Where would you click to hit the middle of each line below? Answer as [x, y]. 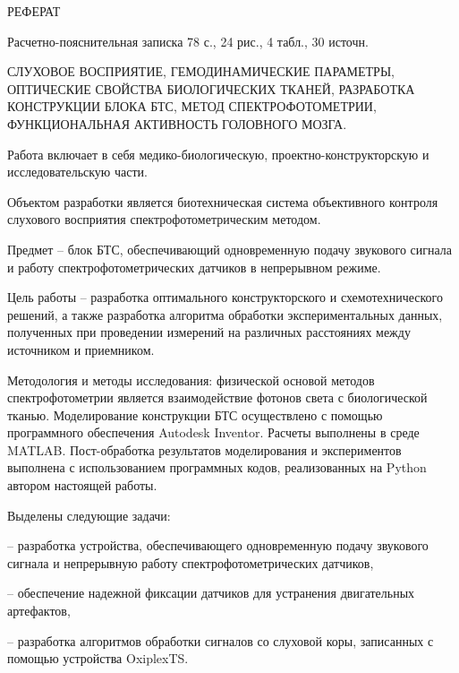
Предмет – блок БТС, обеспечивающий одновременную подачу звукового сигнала [230, 249]
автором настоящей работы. [82, 485]
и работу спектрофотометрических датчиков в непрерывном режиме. [194, 267]
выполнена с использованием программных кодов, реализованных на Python [217, 467]
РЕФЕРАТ [34, 11]
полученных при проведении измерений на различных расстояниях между [209, 332]
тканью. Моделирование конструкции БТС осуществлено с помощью [195, 414]
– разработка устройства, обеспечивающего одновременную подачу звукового [218, 545]
